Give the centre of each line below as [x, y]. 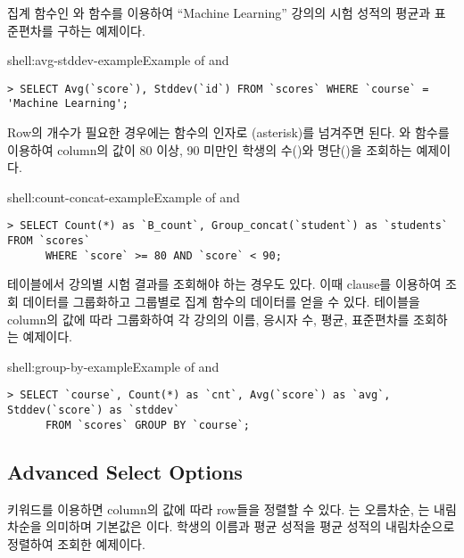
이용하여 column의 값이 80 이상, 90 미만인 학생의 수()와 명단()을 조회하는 [210, 149]
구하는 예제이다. [101, 30]
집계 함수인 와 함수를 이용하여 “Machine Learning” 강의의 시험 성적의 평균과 [219, 12]
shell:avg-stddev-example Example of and [118, 60]
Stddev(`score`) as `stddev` [94, 410]
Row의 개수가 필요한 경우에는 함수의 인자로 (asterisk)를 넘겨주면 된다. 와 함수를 [228, 132]
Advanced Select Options [125, 471]
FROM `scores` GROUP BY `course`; [148, 425]
